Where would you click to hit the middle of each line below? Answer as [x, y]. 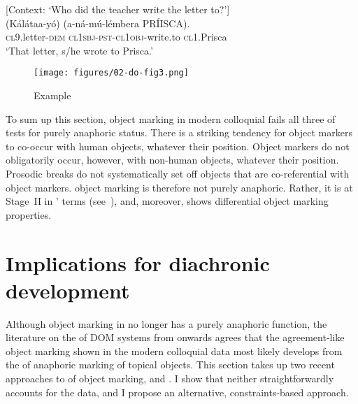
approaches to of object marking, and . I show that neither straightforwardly [170, 378]
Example [52, 95]
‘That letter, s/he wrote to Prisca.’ [79, 50]
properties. [29, 214]
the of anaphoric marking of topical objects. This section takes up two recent [170, 365]
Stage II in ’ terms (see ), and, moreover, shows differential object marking [167, 201]
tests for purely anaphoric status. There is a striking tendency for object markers [179, 132]
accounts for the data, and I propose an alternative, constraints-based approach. [177, 392]
